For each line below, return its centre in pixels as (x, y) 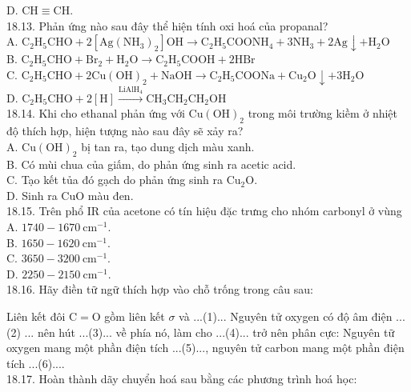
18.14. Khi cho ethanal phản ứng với (96, 113)
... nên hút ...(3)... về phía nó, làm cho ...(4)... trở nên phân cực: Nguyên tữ (210, 332)
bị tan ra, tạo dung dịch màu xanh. (168, 146)
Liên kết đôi (36, 316)
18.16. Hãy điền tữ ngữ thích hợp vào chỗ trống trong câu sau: (160, 289)
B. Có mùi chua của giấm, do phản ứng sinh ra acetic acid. (151, 164)
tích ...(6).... (36, 363)
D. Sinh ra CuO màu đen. (70, 195)
